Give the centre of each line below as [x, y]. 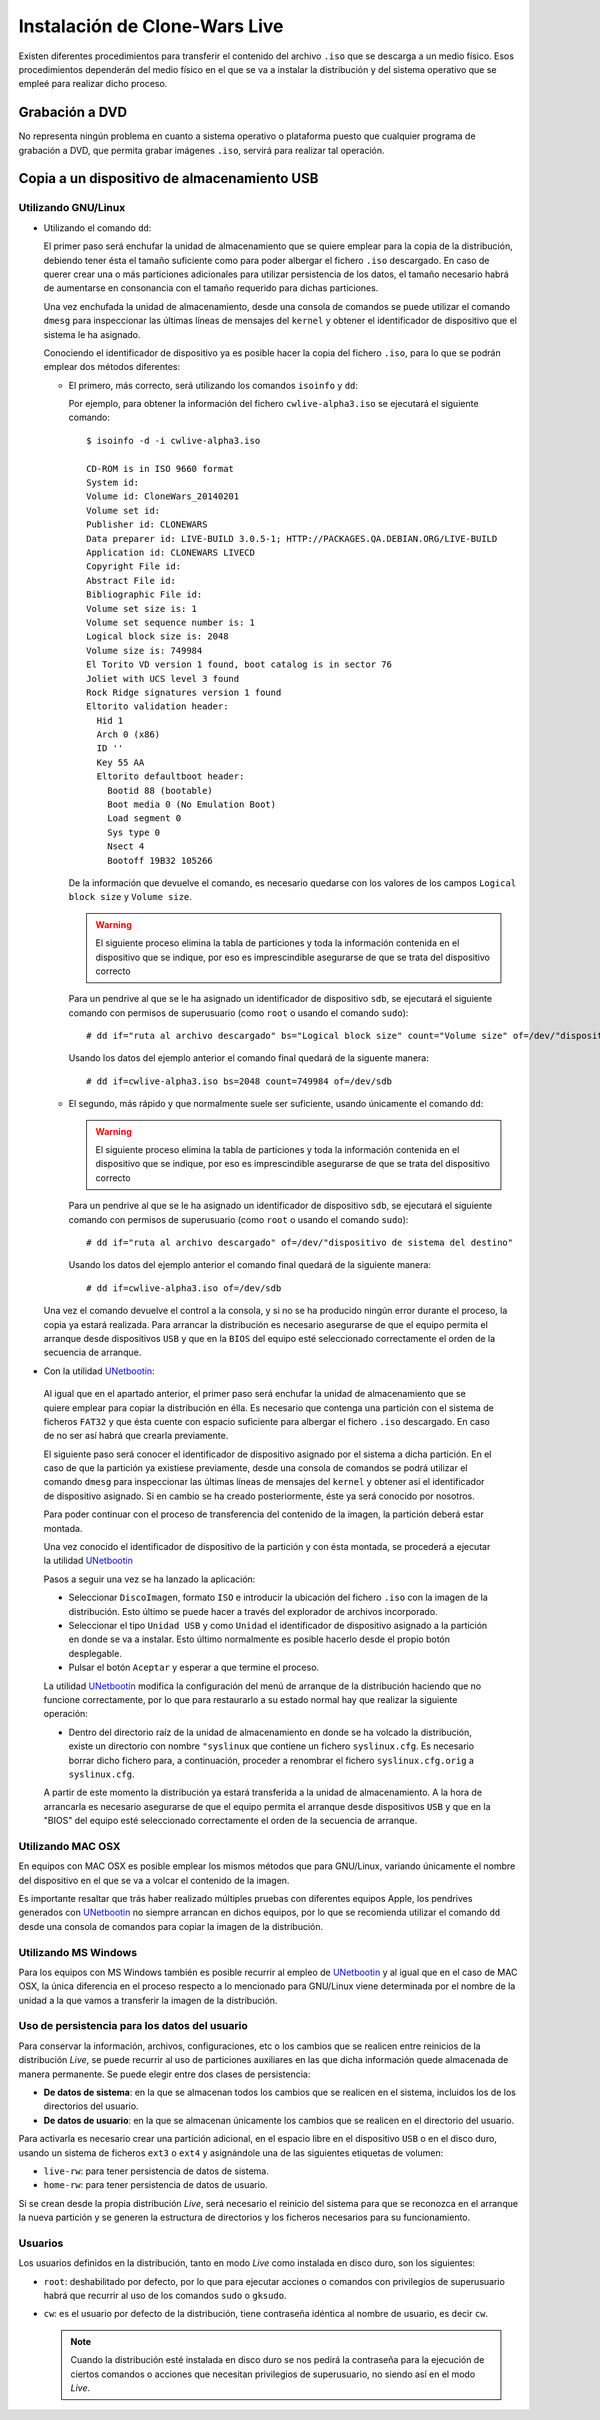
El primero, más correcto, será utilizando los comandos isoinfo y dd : [213, 385]
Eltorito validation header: [157, 706]
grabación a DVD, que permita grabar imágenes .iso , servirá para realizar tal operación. [201, 150]
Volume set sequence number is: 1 [170, 622]
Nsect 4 [125, 846]
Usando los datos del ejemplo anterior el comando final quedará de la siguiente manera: [250, 1265]
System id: [113, 483]
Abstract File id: [131, 580]
